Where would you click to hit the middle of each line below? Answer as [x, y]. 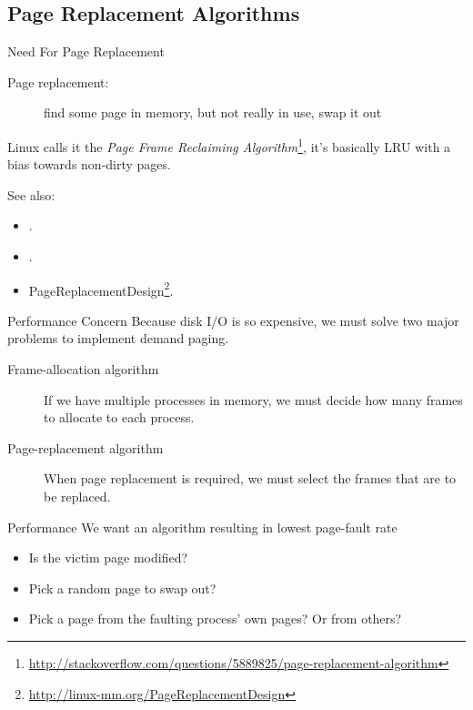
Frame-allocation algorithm [83, 369]
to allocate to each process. [119, 417]
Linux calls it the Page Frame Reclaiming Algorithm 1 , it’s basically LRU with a [229, 145]
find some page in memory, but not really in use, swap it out [213, 112]
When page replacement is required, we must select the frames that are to [250, 478]
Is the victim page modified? [108, 558]
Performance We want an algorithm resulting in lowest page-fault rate [202, 527]
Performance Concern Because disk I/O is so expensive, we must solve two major [233, 320]
